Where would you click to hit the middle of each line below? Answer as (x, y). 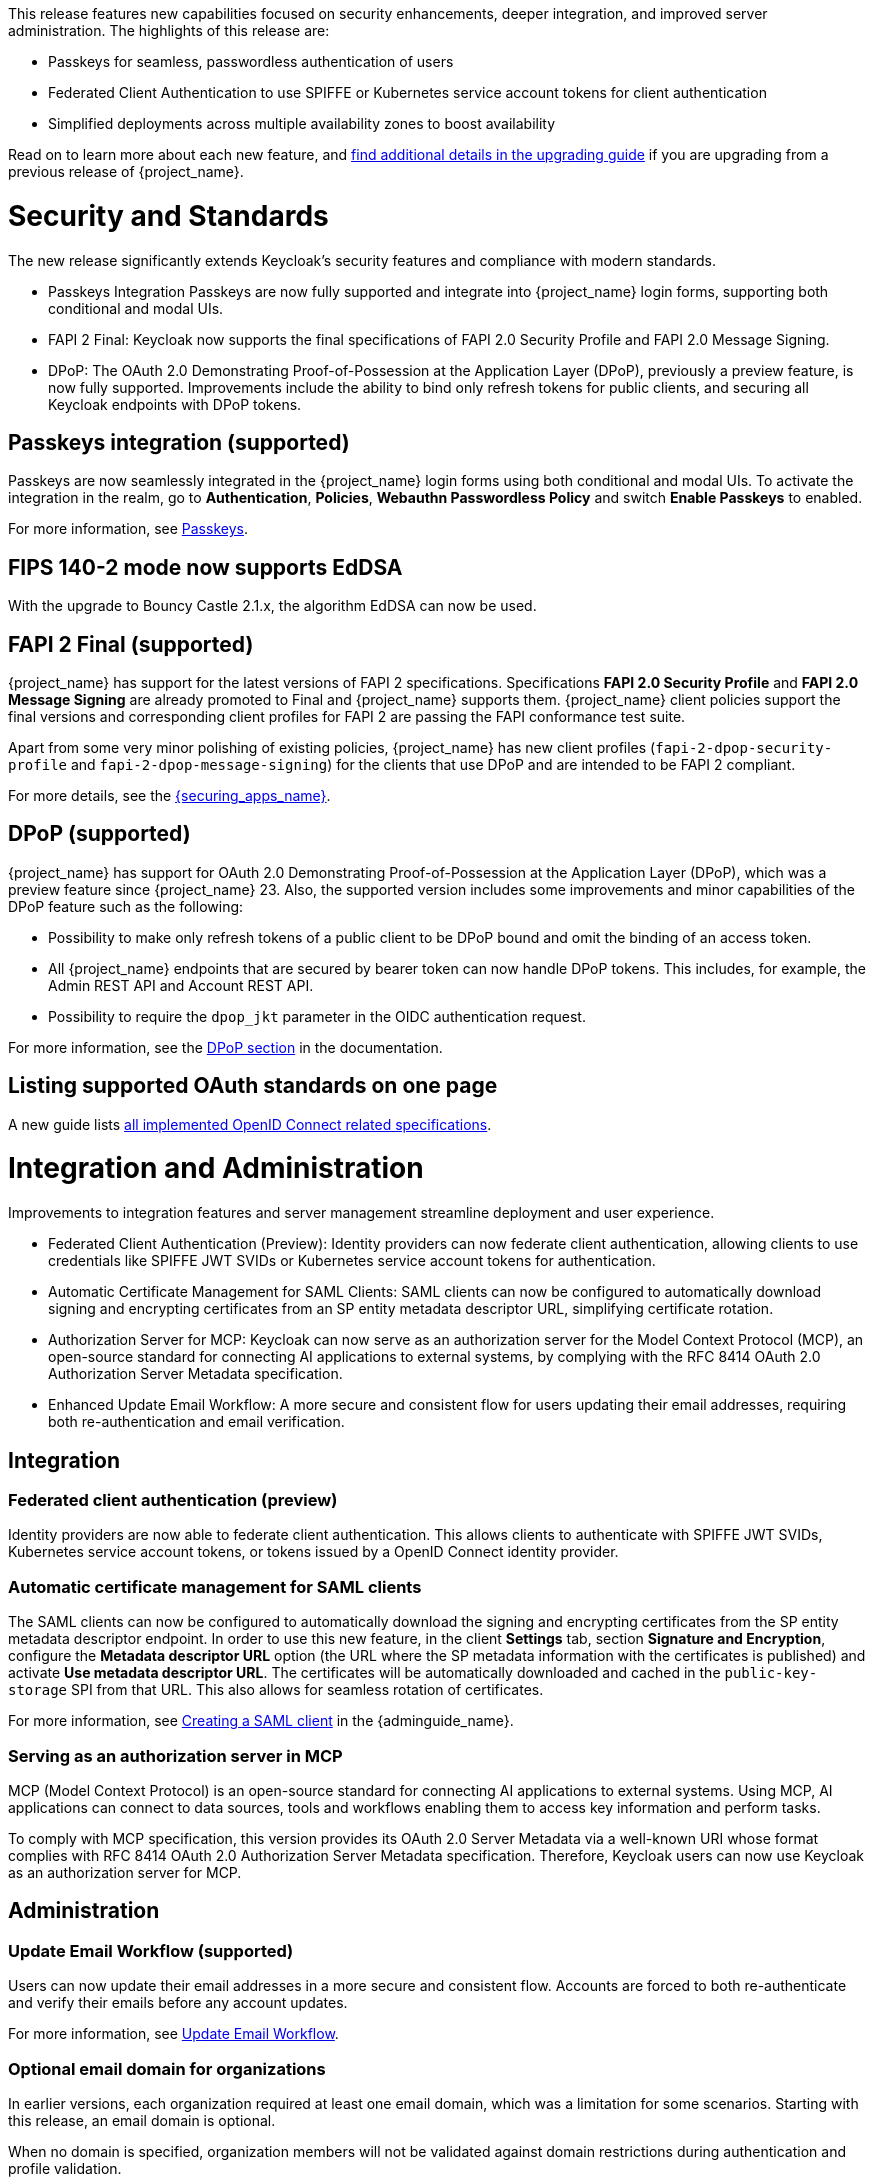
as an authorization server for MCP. (125, 1872)
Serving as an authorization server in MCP (175, 1755)
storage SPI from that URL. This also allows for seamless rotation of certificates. (276, 1690)
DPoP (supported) (99, 834)
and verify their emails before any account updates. (178, 2003)
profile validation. (65, 2168)
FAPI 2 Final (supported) (131, 644)
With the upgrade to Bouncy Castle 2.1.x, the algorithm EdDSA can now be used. (272, 606)
